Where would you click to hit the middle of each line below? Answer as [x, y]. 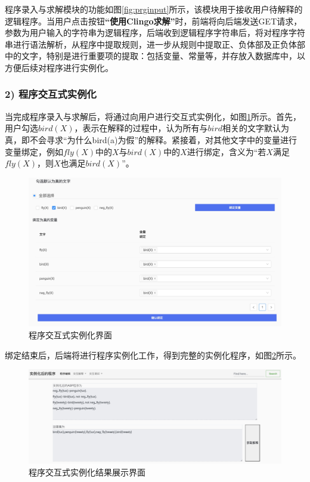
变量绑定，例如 [34, 151]
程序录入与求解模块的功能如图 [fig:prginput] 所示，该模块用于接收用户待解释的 [154, 9]
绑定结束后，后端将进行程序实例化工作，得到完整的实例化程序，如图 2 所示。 [153, 355]
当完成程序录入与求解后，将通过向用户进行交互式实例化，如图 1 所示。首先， [153, 116]
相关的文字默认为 [256, 128]
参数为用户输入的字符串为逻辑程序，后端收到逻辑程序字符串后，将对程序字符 [155, 33]
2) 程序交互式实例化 [51, 94]
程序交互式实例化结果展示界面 [87, 472]
